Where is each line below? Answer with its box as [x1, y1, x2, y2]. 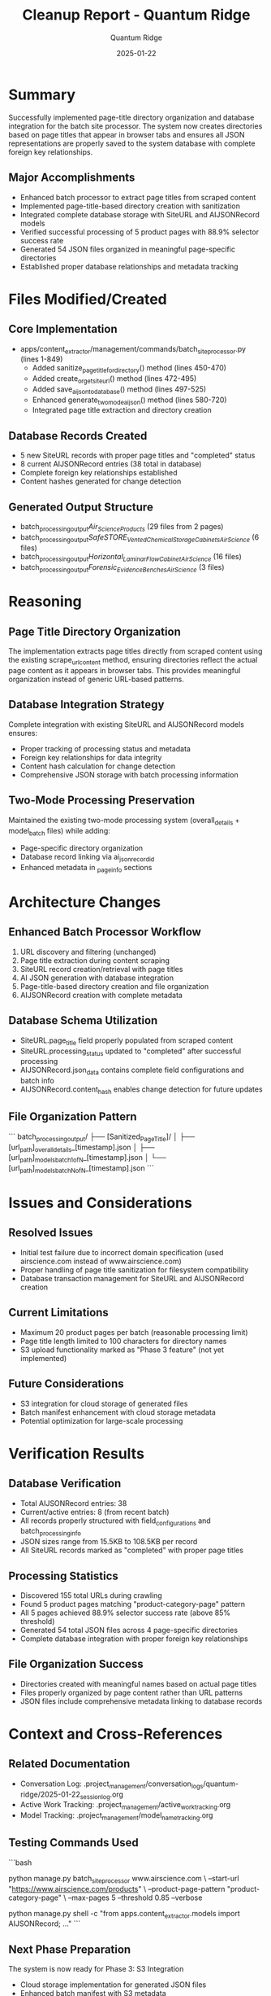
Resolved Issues [8, 1226, 93, 1240]
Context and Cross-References [8, 1724, 223, 1743]
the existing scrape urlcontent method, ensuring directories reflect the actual [8, 655, 258, 667]
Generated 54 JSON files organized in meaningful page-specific [19, 244, 235, 254]
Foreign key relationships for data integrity [19, 752, 162, 762]
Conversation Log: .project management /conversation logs [19, 1779, 204, 1790]
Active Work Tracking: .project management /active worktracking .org [19, 1800, 231, 1812]
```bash [8, 1858, 32, 1867]
